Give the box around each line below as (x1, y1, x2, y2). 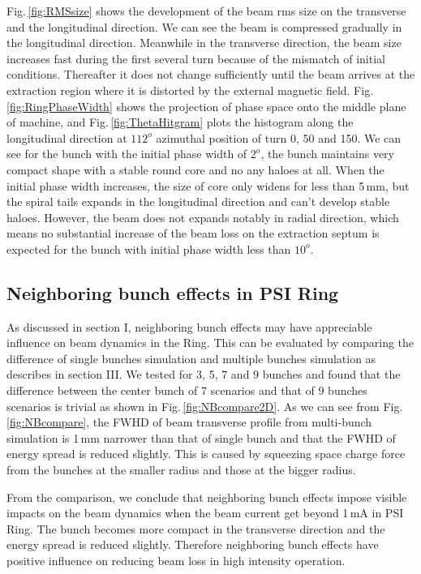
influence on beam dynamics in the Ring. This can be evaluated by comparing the (6, 334, 415, 351)
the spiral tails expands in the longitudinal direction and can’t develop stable (6, 193, 390, 210)
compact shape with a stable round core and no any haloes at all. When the (6, 161, 384, 178)
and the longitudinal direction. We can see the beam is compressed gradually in (6, 18, 402, 35)
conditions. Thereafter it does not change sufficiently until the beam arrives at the (6, 66, 415, 83)
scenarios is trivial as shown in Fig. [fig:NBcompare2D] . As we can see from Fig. (6, 397, 403, 414)
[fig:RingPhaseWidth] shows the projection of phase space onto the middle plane (6, 97, 406, 114)
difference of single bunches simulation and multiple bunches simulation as (6, 349, 376, 366)
